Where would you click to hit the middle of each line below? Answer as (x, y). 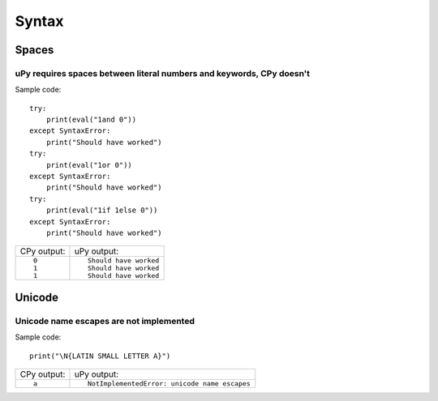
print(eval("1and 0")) (91, 120)
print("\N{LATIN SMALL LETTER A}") (100, 356)
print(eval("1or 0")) (89, 165)
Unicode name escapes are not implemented (105, 321)
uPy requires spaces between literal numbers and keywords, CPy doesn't (163, 73)
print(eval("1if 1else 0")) (102, 210)
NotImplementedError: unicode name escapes (169, 384)
